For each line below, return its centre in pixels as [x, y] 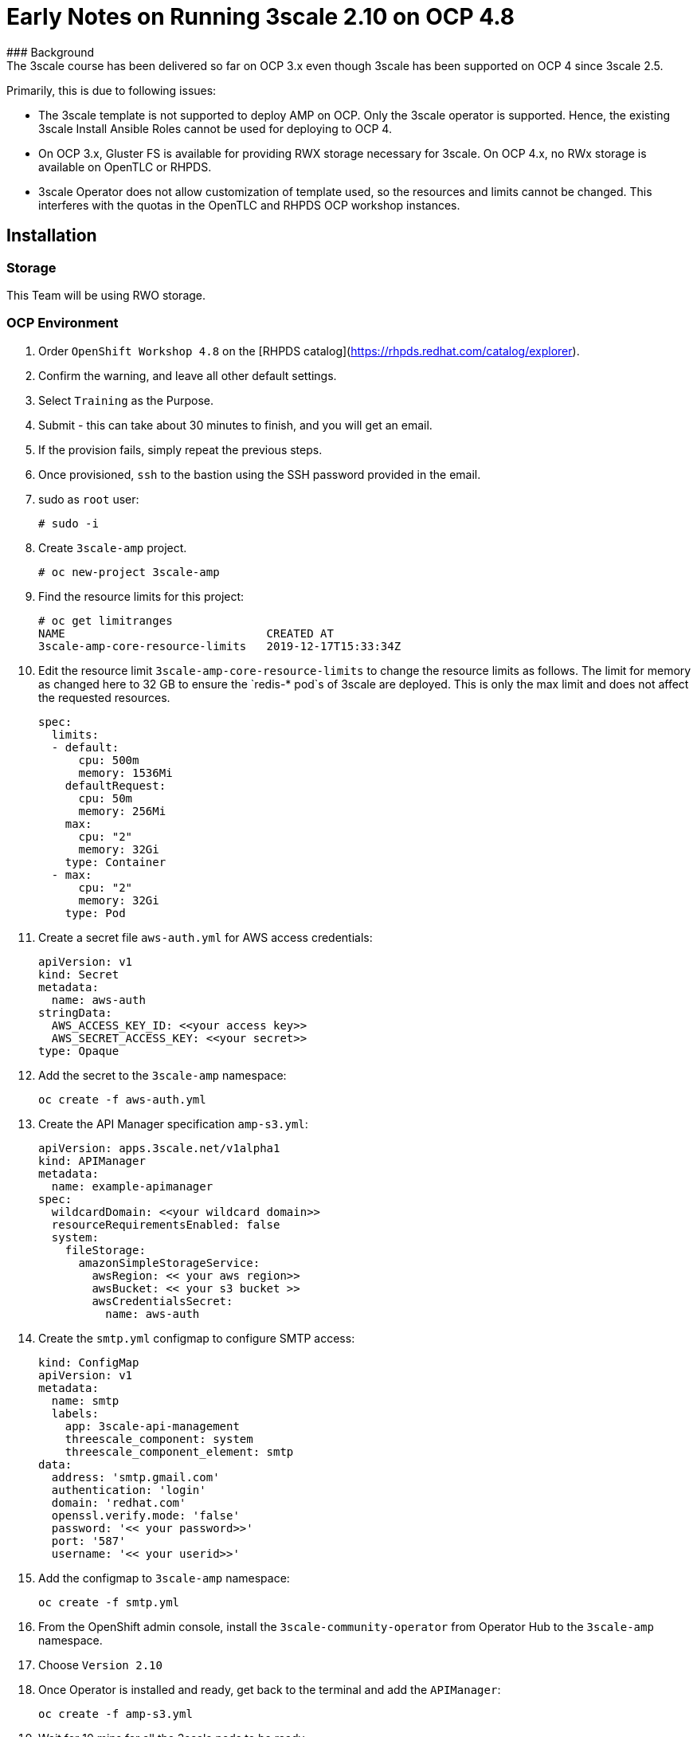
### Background [51, 52]
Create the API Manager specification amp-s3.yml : [173, 1123]
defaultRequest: [116, 785]
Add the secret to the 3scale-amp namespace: [163, 1075]
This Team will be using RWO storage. [106, 295]
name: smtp [85, 1400]
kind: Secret [79, 974]
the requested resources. [104, 697]
